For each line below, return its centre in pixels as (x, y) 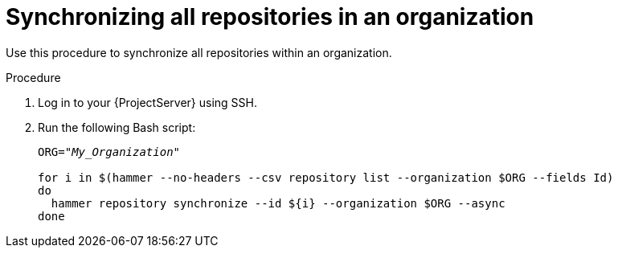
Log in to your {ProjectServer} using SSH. (147, 102)
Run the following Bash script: (117, 127)
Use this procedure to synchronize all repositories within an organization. (199, 52)
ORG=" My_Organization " (109, 152)
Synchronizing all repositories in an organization (270, 17)
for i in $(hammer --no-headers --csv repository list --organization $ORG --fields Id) (326, 177)
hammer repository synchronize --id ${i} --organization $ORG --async (278, 203)
